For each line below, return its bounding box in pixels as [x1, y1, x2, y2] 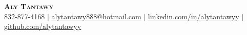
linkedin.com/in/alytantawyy [148, 11, 239, 21]
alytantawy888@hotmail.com [51, 11, 141, 21]
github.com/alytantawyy [4, 21, 81, 31]
